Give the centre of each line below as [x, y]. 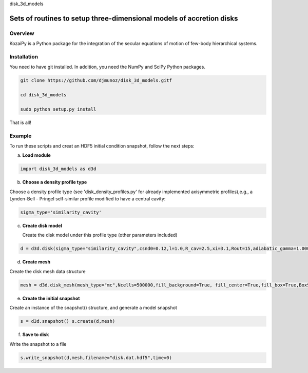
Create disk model [42, 226]
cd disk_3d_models [43, 95]
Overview [22, 33]
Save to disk [36, 335]
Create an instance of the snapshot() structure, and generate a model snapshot [93, 308]
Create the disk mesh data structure [47, 271]
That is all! [21, 122]
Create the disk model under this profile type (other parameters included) [100, 235]
